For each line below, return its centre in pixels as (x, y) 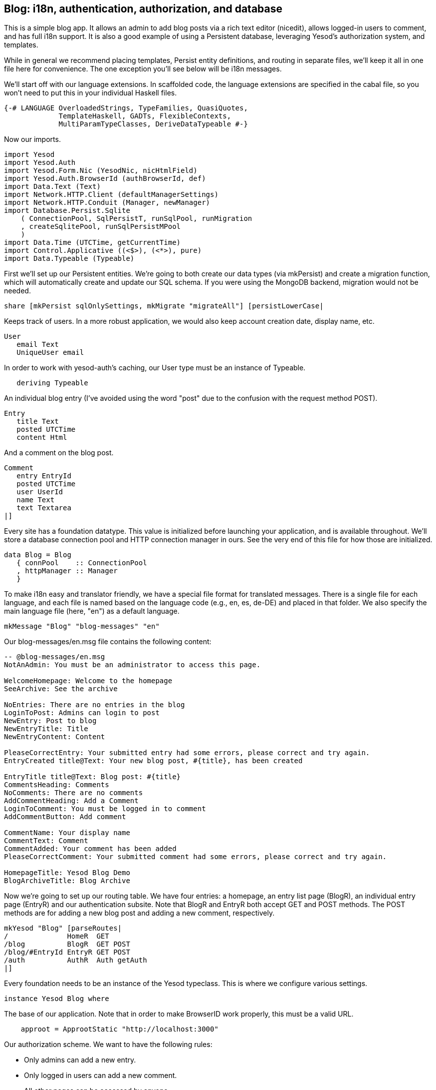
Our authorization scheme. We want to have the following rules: (108, 1045)
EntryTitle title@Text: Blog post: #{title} (93, 777)
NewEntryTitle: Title (46, 729)
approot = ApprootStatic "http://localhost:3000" (119, 1029)
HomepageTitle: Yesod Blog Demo (67, 873)
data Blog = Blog (38, 555)
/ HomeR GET (57, 936)
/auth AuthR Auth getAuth (76, 960)
